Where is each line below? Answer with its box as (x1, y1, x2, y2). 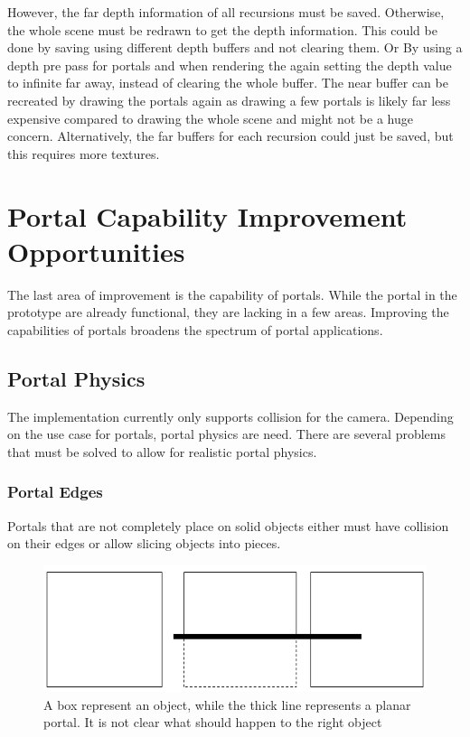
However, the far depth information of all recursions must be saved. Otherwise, (7, 3, 445, 21)
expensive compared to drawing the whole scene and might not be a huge (7, 108, 413, 127)
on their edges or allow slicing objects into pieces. (7, 534, 281, 553)
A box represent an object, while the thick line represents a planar (43, 695, 411, 714)
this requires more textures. (7, 144, 160, 163)
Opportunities (7, 232, 185, 269)
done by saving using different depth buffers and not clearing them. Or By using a (7, 38, 463, 57)
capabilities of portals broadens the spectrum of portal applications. (7, 320, 383, 339)
